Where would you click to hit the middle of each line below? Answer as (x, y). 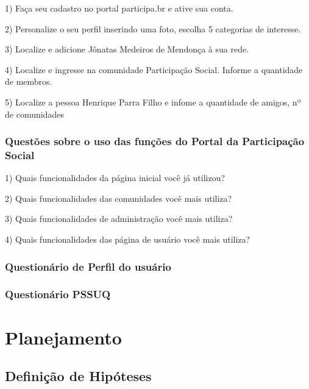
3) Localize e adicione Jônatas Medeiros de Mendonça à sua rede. (127, 49)
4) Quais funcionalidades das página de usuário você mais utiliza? (128, 239)
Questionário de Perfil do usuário (88, 266)
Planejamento (63, 337)
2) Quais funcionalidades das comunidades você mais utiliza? (119, 198)
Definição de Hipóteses (78, 376)
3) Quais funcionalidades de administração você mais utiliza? (119, 219)
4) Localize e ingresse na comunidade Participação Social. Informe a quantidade (154, 69)
